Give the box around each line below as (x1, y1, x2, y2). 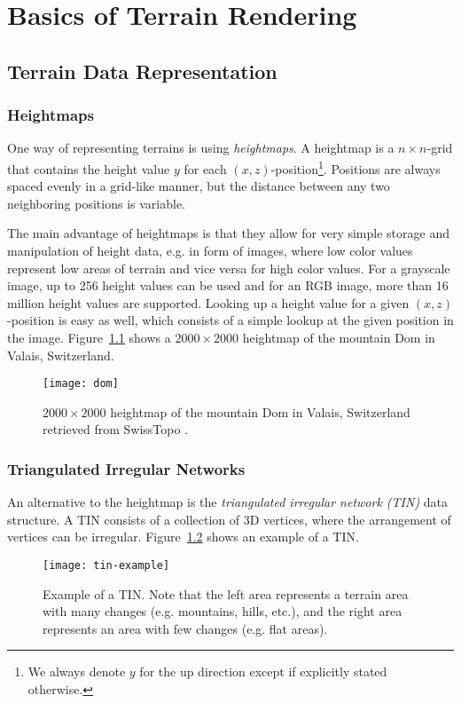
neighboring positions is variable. (7, 194, 186, 212)
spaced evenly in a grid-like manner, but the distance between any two (7, 177, 390, 195)
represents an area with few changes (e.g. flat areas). (43, 619, 328, 637)
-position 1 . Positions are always (270, 156, 441, 178)
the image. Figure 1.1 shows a (7, 328, 171, 346)
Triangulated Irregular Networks (7, 457, 246, 479)
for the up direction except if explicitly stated (139, 662, 387, 681)
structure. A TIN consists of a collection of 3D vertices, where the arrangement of (7, 509, 451, 528)
